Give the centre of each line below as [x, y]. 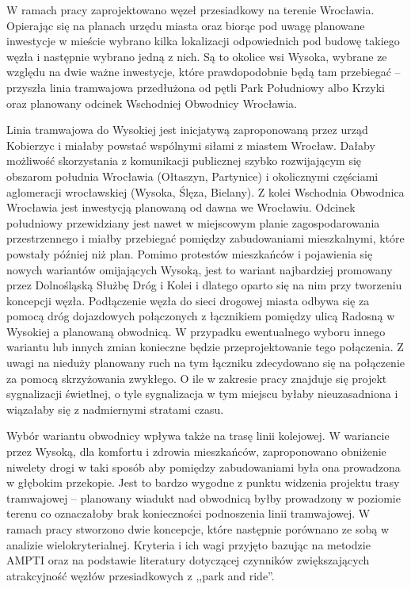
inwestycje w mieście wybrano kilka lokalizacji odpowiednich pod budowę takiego [203, 41]
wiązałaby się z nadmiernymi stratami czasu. [115, 409]
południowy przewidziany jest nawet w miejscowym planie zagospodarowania [193, 222]
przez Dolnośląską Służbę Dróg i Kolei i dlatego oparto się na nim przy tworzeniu [204, 285]
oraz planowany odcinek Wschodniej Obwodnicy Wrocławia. [152, 103]
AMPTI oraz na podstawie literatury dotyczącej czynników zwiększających [188, 560]
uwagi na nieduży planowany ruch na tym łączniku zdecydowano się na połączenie [206, 363]
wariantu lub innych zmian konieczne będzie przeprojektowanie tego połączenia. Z [205, 347]
